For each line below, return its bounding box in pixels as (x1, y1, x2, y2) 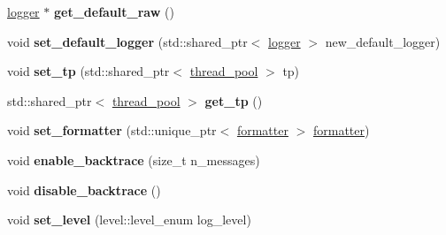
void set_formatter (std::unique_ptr (7, 121, 217, 140)
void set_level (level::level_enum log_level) (7, 210, 251, 229)
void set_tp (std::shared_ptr (7, 62, 170, 80)
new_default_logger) (325, 32, 441, 50)
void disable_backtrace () (7, 180, 161, 199)
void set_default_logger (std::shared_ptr (7, 32, 248, 50)
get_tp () (204, 91, 263, 110)
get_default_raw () (53, 3, 174, 20)
